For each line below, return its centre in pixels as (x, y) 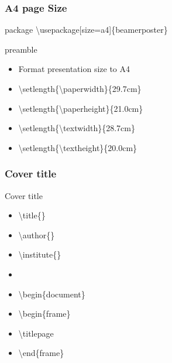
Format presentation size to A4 (74, 69)
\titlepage (36, 333)
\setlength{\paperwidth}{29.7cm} (80, 88)
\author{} (37, 234)
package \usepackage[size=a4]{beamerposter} (86, 30)
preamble (21, 49)
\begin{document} (52, 294)
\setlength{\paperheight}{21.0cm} (81, 108)
